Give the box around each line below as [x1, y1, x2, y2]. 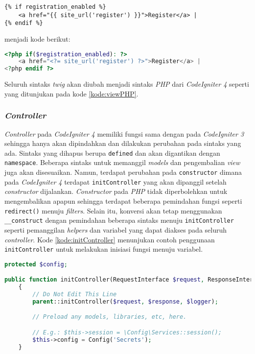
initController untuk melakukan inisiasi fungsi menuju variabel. [4, 244, 203, 254]
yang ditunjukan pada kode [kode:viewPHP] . [4, 88, 139, 98]
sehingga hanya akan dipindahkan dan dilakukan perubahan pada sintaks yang [4, 138, 241, 148]
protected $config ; [4, 260, 68, 268]
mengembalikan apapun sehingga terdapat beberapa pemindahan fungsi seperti [4, 196, 242, 206]
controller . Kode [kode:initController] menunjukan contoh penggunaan [4, 234, 215, 244]
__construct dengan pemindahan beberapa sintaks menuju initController [4, 215, 234, 225]
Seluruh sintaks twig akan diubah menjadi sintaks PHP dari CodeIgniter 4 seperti [4, 79, 249, 89]
